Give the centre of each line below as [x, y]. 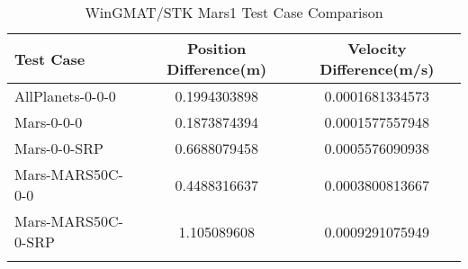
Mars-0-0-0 [49, 122]
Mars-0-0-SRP [59, 148]
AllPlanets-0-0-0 [65, 96]
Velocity [377, 48]
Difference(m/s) [377, 69]
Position [217, 48]
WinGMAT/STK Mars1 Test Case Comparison [234, 12]
